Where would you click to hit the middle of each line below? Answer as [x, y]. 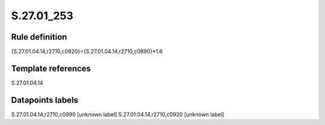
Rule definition [39, 37]
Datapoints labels [45, 100]
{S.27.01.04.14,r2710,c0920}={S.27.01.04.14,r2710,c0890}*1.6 [87, 52]
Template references [51, 68]
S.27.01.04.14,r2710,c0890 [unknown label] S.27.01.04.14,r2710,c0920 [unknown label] [118, 114]
